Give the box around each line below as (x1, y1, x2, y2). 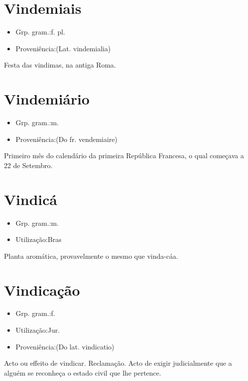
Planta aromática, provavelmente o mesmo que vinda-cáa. (4, 250, 178, 261)
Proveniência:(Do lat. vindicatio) (15, 341, 114, 351)
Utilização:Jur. (15, 325, 60, 335)
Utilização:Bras (15, 234, 62, 244)
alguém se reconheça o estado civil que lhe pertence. (4, 367, 161, 378)
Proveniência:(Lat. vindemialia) (15, 43, 111, 53)
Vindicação (4, 279, 80, 300)
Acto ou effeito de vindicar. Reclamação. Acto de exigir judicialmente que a (4, 358, 232, 368)
